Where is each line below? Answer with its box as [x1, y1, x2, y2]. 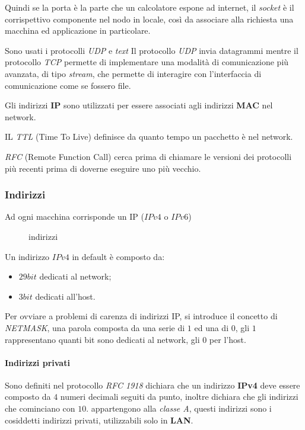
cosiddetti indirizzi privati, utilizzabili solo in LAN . [5, 413, 193, 426]
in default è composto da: [72, 250, 165, 262]
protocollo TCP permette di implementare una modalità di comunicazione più [5, 56, 289, 68]
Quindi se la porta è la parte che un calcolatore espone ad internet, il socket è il [5, 1, 294, 13]
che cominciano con [5, 402, 75, 415]
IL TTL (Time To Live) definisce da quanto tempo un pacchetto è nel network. [5, 130, 293, 143]
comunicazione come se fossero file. [5, 79, 131, 91]
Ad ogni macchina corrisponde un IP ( [5, 210, 144, 223]
